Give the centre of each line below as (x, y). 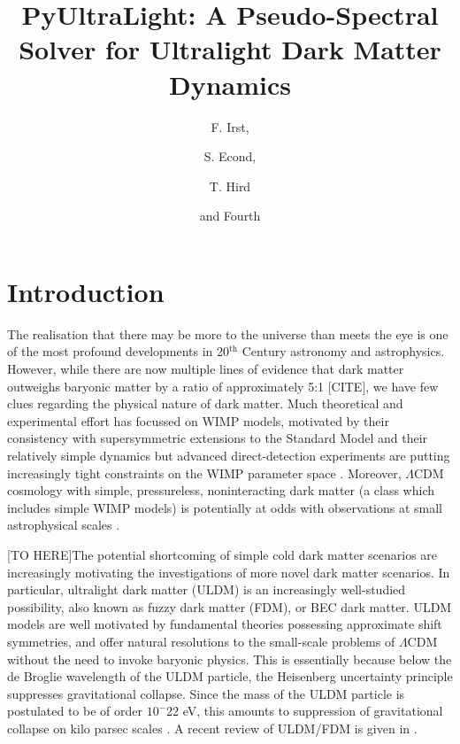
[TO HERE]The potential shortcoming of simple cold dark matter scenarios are (222, 554)
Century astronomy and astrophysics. (343, 351)
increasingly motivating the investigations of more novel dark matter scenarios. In (229, 572)
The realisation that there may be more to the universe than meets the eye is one (228, 333)
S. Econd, (230, 156)
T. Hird (230, 186)
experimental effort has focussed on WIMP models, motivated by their (198, 420)
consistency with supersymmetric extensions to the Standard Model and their (218, 438)
